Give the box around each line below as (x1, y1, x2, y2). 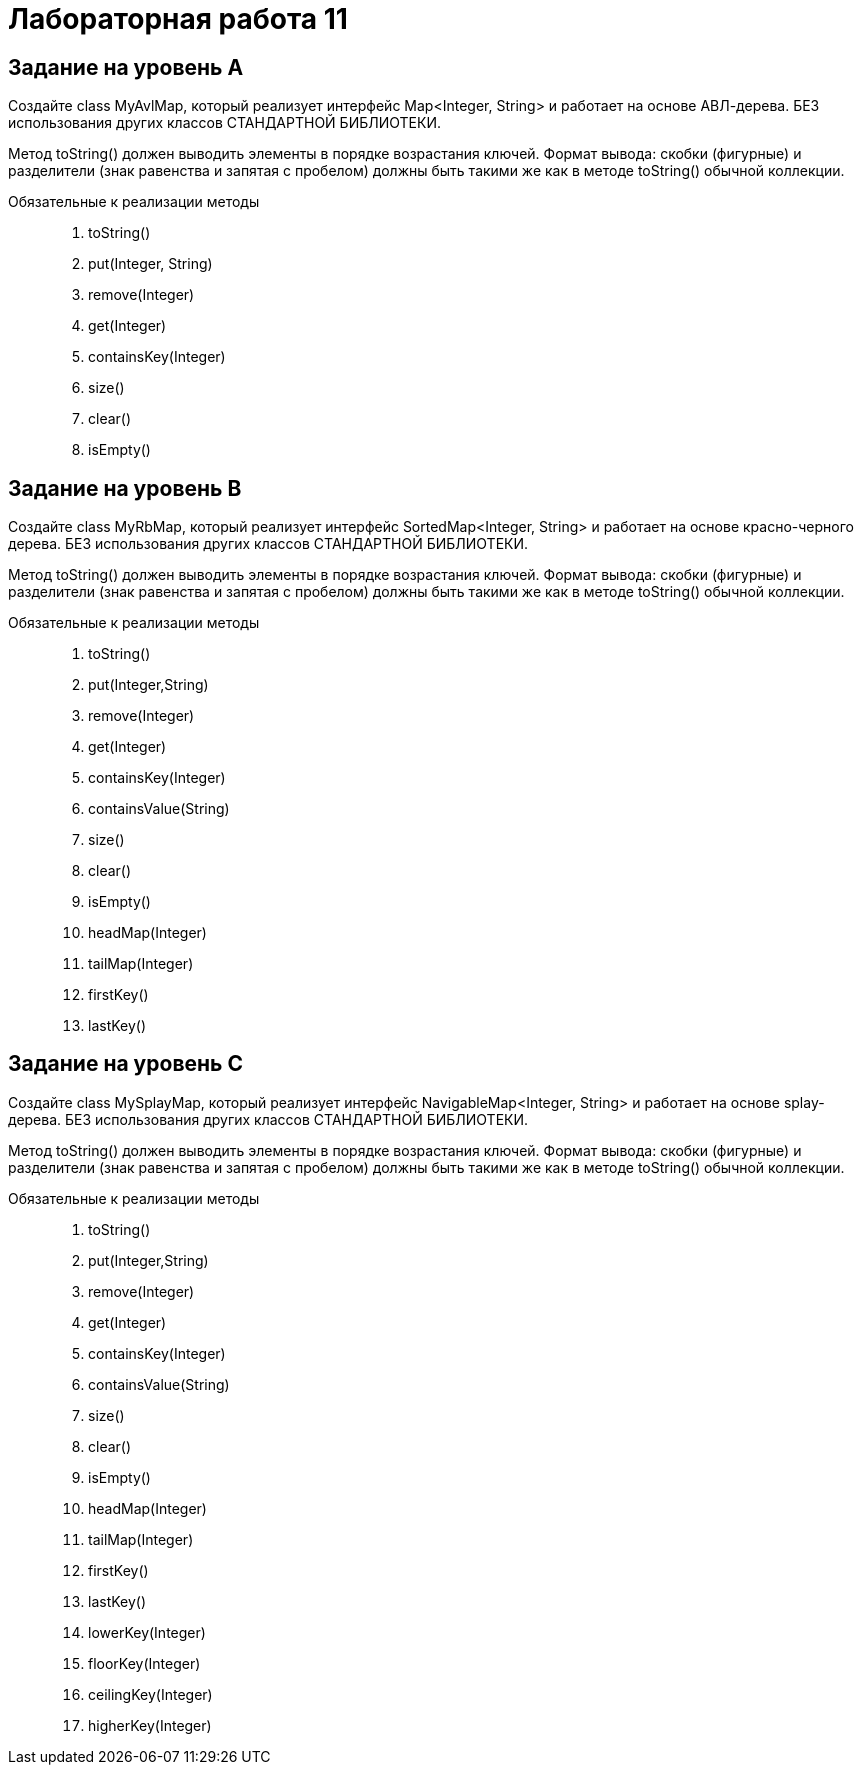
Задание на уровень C (8, 1051, 243, 1077)
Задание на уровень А (8, 54, 244, 80)
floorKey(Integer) (88, 1654, 201, 1672)
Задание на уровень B (8, 475, 242, 501)
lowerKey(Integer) (88, 1623, 206, 1641)
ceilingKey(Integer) (88, 1685, 213, 1703)
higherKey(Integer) (88, 1716, 212, 1734)
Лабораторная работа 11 (8, 2, 348, 36)
